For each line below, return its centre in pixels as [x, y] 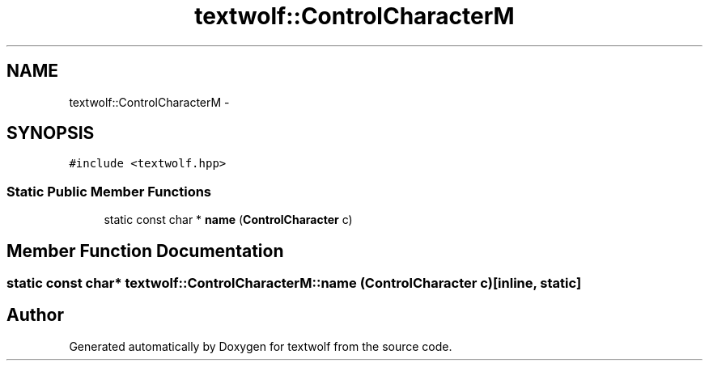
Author [35, 315]
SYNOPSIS [51, 133]
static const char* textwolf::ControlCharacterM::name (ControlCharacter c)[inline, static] [294, 283]
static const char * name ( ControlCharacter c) [228, 220]
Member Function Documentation [145, 251]
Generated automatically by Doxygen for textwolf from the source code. [261, 346]
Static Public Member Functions [109, 191]
